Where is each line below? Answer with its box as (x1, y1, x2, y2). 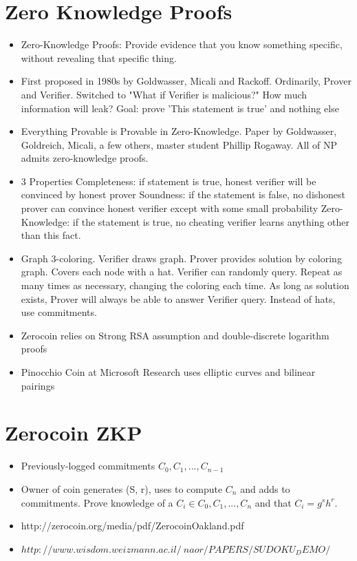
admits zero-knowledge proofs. (21, 151, 149, 165)
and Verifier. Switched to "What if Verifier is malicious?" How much (21, 87, 307, 101)
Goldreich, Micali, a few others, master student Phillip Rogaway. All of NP (21, 137, 337, 151)
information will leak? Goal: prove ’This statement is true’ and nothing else (21, 100, 339, 115)
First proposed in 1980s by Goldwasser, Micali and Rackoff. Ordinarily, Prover (21, 74, 351, 88)
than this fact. (21, 228, 81, 242)
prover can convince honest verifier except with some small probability (21, 201, 318, 215)
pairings (21, 378, 55, 392)
